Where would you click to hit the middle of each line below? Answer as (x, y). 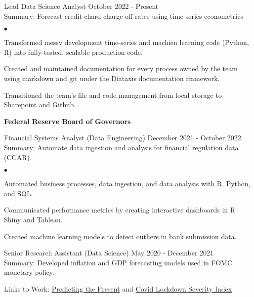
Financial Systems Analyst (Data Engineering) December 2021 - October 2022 (123, 138)
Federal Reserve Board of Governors (67, 121)
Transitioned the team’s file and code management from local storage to (113, 95)
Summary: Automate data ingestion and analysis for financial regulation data (121, 147)
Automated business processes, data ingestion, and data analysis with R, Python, (127, 184)
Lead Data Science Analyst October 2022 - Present (81, 6)
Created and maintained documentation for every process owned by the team (121, 68)
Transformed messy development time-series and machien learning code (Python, (127, 42)
